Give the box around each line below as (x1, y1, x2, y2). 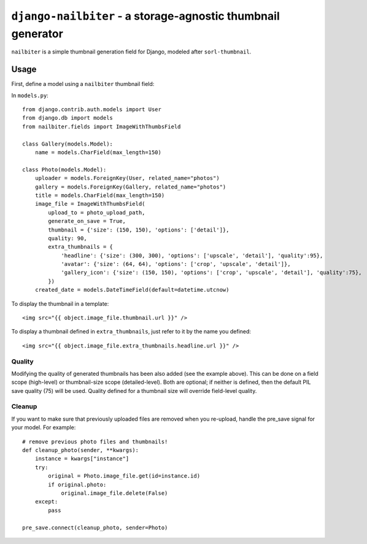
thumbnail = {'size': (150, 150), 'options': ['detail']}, (48, 226, 230, 233)
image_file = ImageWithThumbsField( (34, 200, 145, 208)
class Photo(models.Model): (22, 166, 107, 173)
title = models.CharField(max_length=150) (34, 192, 165, 199)
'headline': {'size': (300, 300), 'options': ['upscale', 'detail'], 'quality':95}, (61, 252, 323, 259)
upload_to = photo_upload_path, (48, 209, 145, 216)
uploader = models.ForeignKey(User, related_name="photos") (34, 175, 220, 182)
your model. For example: (11, 424, 76, 431)
